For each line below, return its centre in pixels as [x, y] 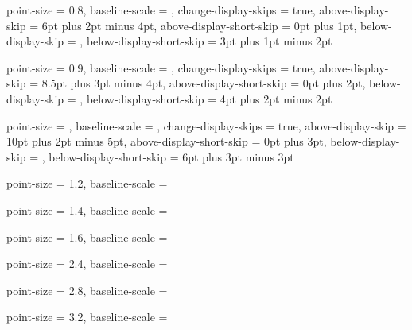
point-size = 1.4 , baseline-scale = [87, 210]
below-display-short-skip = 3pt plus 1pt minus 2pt [209, 41]
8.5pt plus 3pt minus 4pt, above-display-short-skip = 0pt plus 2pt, [204, 83]
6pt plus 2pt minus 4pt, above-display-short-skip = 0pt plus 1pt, [199, 25]
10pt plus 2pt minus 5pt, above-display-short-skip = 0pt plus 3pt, [167, 141]
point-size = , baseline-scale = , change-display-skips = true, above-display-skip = [206, 125]
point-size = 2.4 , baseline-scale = [87, 264]
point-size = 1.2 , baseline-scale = [87, 183]
